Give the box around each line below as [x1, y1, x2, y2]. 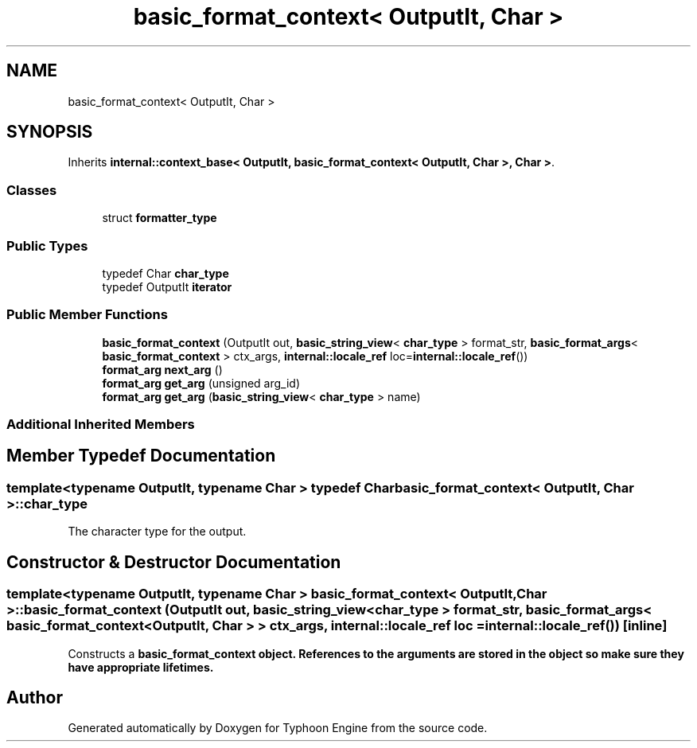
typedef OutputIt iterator [102, 279, 232, 294]
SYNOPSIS [6, 122, 93, 142]
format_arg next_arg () [102, 362, 223, 376]
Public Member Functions [6, 306, 168, 323]
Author [6, 687, 63, 707]
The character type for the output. [68, 524, 247, 539]
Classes [6, 181, 57, 198]
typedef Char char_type [102, 266, 229, 280]
